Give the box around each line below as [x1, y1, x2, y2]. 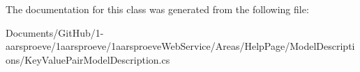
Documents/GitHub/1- [6, 25, 104, 39]
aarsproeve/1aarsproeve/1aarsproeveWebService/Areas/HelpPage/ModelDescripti [6, 39, 355, 53]
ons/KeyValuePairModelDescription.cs [6, 52, 170, 66]
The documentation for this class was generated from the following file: [6, 2, 309, 16]
